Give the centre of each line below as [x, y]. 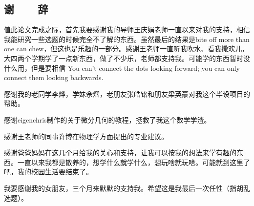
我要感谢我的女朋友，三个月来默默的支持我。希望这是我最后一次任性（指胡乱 [127, 188]
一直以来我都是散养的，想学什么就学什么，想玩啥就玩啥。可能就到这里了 [134, 162]
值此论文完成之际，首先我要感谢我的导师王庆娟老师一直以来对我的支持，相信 [127, 30]
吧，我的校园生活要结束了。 [48, 172]
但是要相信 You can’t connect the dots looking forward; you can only [135, 68]
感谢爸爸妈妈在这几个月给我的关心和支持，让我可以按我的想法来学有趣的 [120, 153]
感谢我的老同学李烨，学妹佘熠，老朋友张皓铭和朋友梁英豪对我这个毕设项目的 [127, 93]
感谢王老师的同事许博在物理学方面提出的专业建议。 [86, 136]
